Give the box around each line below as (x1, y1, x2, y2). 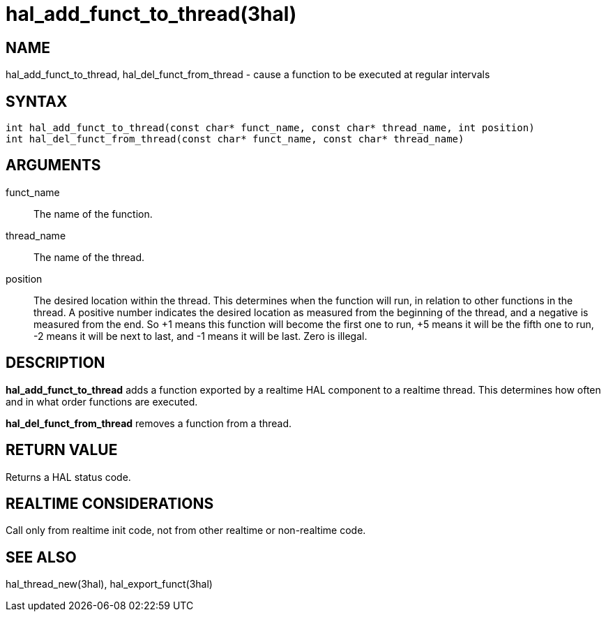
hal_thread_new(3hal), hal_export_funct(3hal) (6, 578, 213, 590)
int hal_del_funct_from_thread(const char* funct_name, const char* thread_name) (6, 133, 464, 145)
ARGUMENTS (6, 156, 101, 174)
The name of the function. (33, 207, 153, 220)
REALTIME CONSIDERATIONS (6, 494, 214, 512)
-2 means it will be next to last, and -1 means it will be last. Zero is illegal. (33, 329, 368, 342)
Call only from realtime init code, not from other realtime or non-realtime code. (6, 524, 366, 537)
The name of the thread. (33, 251, 145, 263)
